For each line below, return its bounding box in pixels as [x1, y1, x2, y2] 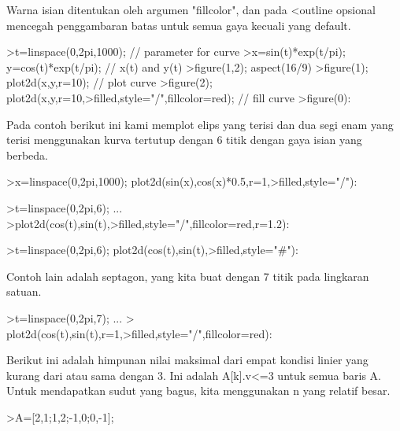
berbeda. [6, 146, 48, 163]
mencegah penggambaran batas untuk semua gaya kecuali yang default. [6, 17, 351, 33]
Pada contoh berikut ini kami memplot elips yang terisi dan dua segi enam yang [6, 116, 394, 132]
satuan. [6, 283, 42, 300]
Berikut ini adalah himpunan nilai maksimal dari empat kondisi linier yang [6, 352, 369, 368]
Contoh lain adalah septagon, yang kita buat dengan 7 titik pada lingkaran [6, 267, 369, 284]
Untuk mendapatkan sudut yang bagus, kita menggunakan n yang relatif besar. [6, 382, 391, 399]
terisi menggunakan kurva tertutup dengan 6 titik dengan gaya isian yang [6, 131, 362, 148]
